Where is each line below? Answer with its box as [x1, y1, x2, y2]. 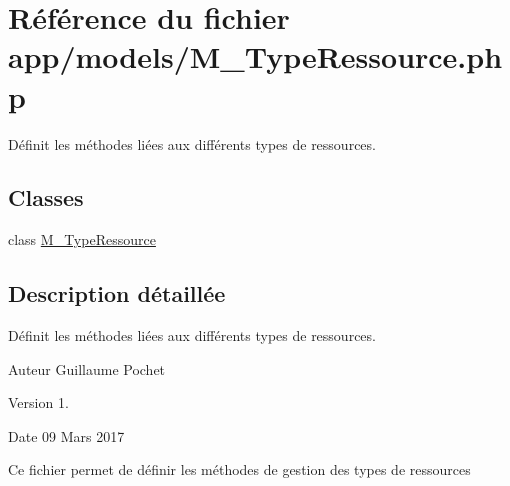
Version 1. [8, 392, 69, 413]
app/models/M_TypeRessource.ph [8, 36, 503, 77]
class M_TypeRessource [8, 229, 156, 250]
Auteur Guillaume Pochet [8, 358, 166, 379]
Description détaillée [8, 278, 226, 309]
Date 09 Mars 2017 [8, 425, 125, 446]
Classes [8, 182, 84, 213]
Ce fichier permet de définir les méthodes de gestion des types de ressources [8, 459, 471, 480]
